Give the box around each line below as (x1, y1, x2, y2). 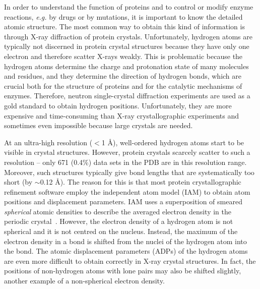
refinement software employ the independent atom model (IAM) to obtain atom (4, 186, 250, 197)
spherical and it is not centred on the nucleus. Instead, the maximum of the (4, 226, 238, 237)
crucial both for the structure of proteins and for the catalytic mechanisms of (4, 80, 242, 91)
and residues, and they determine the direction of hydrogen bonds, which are (4, 71, 242, 81)
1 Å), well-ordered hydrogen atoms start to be (101, 137, 244, 147)
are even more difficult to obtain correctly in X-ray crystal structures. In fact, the (4, 255, 256, 266)
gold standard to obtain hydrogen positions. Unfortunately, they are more (4, 100, 232, 110)
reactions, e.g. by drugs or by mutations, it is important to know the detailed (4, 11, 243, 22)
